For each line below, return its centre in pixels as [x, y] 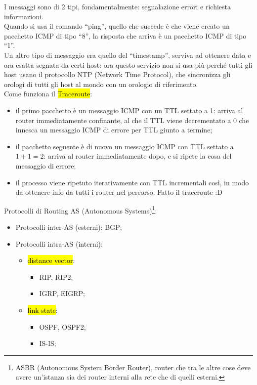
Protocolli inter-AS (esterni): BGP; [69, 227]
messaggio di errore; [46, 165]
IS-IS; [48, 343]
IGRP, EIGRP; [62, 293]
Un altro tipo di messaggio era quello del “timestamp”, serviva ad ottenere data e [128, 55]
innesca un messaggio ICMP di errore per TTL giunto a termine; [114, 130]
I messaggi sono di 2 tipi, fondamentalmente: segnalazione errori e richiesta [118, 6]
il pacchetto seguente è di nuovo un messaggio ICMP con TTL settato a [125, 146]
